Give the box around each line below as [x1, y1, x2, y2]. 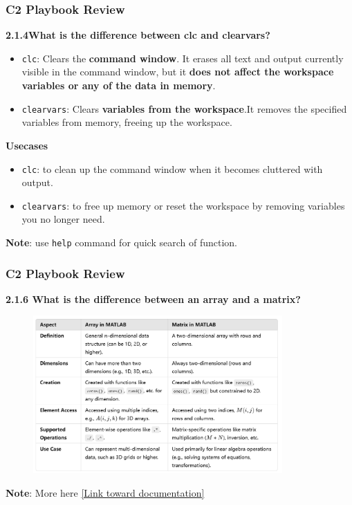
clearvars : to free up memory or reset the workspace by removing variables [21, 198, 345, 212]
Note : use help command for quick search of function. [6, 235, 238, 249]
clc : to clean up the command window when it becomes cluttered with [21, 161, 323, 176]
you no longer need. [21, 212, 105, 226]
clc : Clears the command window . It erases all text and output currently [21, 50, 344, 65]
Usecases [6, 138, 48, 152]
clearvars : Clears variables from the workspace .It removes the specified [21, 101, 347, 116]
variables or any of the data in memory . [21, 78, 216, 93]
